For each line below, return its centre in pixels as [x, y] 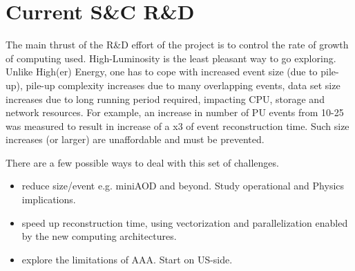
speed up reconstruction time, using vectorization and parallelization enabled [185, 222]
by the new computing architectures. [99, 236]
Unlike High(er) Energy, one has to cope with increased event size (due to [162, 72]
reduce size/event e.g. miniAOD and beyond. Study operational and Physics [183, 186]
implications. [49, 199]
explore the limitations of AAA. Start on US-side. [127, 259]
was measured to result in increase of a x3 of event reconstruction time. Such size [177, 125]
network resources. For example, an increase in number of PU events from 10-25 [175, 112]
